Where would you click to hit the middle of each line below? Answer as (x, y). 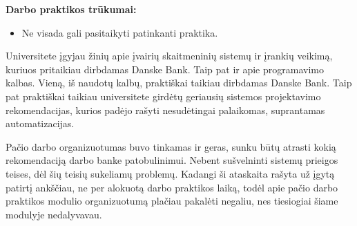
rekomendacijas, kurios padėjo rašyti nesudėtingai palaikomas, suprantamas (165, 110)
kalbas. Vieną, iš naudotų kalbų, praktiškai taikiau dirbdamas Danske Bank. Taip (179, 83)
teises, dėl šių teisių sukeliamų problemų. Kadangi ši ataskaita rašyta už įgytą (170, 173)
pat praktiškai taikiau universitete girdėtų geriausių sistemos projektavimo (163, 96)
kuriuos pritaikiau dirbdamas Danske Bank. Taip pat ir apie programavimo (165, 69)
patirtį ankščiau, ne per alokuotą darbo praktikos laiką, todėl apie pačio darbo (172, 187)
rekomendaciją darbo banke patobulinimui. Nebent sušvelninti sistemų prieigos (172, 160)
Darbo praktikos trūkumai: (71, 9)
